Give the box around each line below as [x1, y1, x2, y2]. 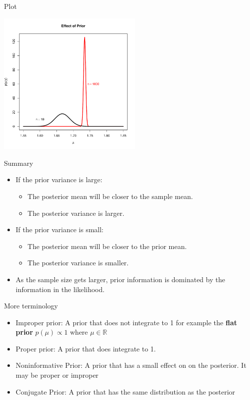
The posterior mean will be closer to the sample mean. [27, 191, 193, 201]
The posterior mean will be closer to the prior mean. [27, 241, 187, 251]
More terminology [4, 300, 58, 311]
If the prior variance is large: [15, 174, 102, 185]
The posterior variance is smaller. [27, 257, 129, 268]
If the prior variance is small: [15, 224, 104, 235]
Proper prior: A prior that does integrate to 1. [15, 343, 156, 353]
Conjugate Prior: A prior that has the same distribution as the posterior [15, 386, 235, 397]
